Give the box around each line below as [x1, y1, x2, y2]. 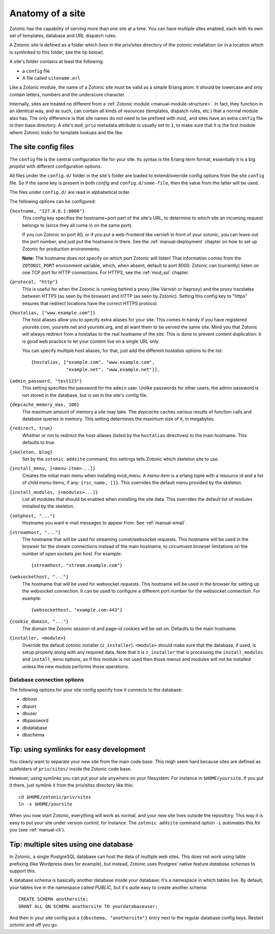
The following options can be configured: [9, 198, 96, 205]
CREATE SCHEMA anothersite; [18, 896, 89, 902]
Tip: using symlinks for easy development [9, 745, 146, 754]
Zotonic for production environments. [22, 245, 101, 252]
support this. [9, 868, 36, 874]
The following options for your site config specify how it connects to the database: [9, 687, 183, 693]
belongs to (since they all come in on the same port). [22, 222, 133, 228]
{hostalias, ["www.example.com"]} [9, 310, 96, 316]
